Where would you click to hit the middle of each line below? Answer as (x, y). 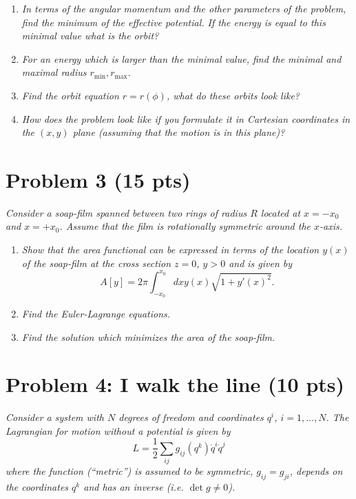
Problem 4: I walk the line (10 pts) (175, 384)
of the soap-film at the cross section (96, 263)
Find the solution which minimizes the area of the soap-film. (148, 336)
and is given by (261, 263)
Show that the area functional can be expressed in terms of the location (170, 249)
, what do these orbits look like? (233, 95)
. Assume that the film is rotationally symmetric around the (185, 226)
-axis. (331, 226)
